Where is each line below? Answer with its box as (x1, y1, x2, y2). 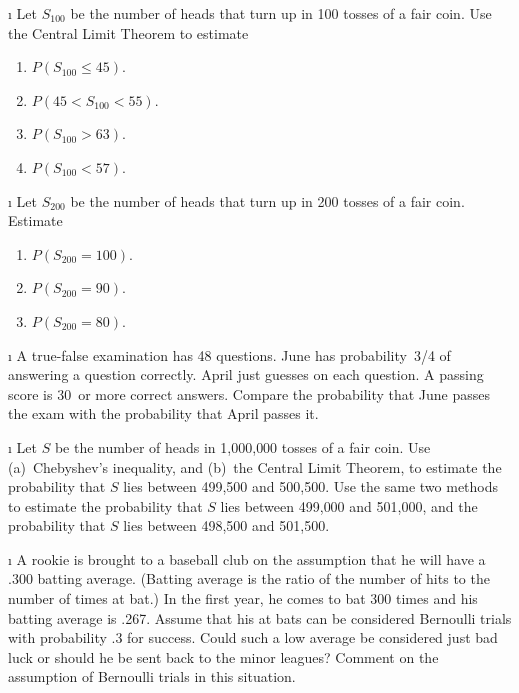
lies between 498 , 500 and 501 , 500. (123, 515, 330, 536)
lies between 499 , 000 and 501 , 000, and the (220, 495, 478, 516)
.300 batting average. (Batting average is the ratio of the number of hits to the (8, 568, 490, 589)
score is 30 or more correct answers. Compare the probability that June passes (8, 383, 491, 404)
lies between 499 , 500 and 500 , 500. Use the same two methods (123, 476, 499, 497)
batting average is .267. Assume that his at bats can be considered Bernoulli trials (8, 607, 512, 628)
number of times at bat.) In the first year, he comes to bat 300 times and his (8, 588, 478, 609)
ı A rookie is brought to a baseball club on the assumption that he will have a (8, 548, 486, 569)
